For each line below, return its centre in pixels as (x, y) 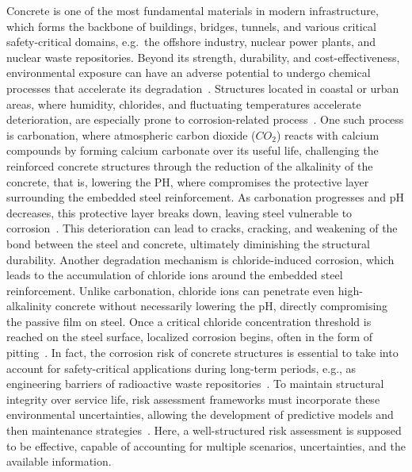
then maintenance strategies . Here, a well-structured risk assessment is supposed (204, 430)
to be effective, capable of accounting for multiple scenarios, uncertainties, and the (206, 445)
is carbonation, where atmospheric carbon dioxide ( (131, 134)
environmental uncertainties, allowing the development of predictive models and (200, 414)
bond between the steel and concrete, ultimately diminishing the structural (188, 243)
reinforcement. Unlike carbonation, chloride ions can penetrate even (171, 290)
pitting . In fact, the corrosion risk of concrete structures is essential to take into (202, 353)
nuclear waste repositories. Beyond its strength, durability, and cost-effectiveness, (203, 57)
